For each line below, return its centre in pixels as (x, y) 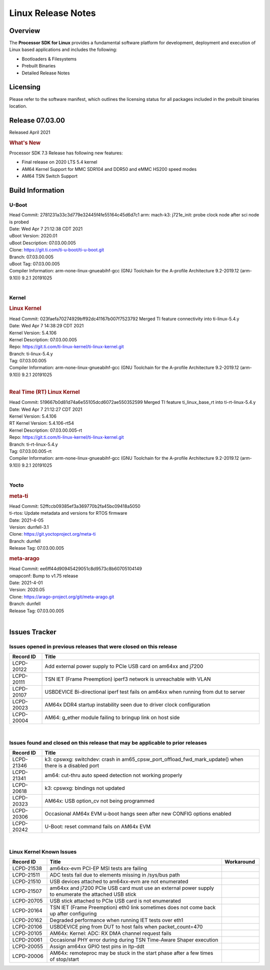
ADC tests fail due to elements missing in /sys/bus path (115, 875)
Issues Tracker (33, 632)
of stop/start (64, 960)
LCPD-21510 (26, 882)
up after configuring (73, 914)
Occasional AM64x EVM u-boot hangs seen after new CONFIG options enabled (138, 814)
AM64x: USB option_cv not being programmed (100, 801)
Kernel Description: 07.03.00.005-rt (46, 430)
